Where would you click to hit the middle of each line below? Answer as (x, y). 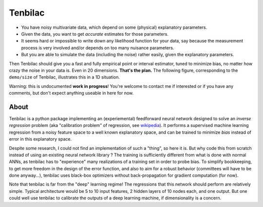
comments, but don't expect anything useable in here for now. (71, 93)
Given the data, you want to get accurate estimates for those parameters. (95, 34)
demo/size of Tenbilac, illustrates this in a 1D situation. (65, 77)
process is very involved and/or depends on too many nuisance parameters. (98, 48)
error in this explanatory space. (40, 139)
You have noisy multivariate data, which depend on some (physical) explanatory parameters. (114, 27)
